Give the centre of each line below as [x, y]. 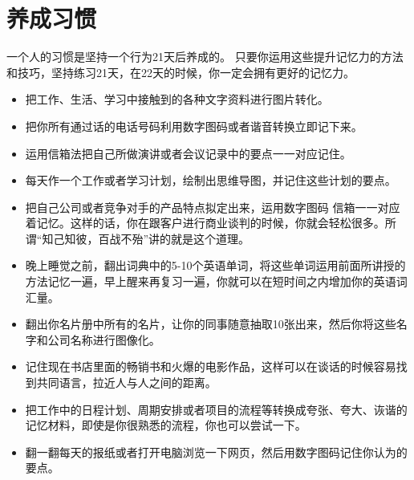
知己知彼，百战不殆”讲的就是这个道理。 [146, 238]
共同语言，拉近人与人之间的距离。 [126, 382]
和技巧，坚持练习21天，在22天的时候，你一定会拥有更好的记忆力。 [181, 72]
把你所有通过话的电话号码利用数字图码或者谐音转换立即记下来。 [194, 126]
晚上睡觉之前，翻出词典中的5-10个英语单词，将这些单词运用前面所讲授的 [215, 265]
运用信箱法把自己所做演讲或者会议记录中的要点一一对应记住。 [188, 153]
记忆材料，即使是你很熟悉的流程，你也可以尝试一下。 [166, 425]
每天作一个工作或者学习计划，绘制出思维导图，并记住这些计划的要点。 [211, 180]
